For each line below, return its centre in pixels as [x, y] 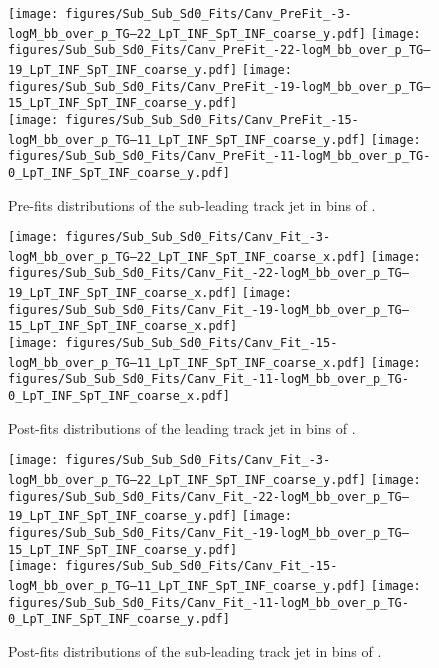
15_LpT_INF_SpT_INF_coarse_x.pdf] [123, 326]
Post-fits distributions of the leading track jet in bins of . [182, 427]
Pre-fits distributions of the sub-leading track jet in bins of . [192, 204]
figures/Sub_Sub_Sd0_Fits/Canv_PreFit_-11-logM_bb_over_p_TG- [219, 156]
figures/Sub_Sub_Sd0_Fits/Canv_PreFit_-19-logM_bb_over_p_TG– [219, 86]
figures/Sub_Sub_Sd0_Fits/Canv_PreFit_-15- [212, 119]
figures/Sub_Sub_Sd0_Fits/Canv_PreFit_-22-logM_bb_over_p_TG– [219, 50]
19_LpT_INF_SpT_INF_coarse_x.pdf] [123, 293]
